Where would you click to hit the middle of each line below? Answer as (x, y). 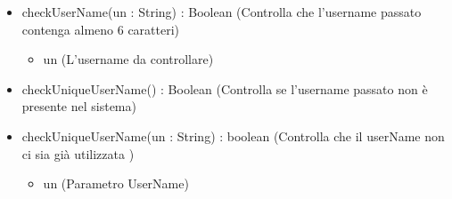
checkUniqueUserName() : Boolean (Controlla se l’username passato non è (225, 88)
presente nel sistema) (79, 106)
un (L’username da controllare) (128, 59)
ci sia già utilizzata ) (78, 153)
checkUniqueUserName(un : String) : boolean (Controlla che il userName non (233, 135)
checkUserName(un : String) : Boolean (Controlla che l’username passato (222, 12)
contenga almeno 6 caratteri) (101, 29)
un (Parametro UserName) (116, 183)
